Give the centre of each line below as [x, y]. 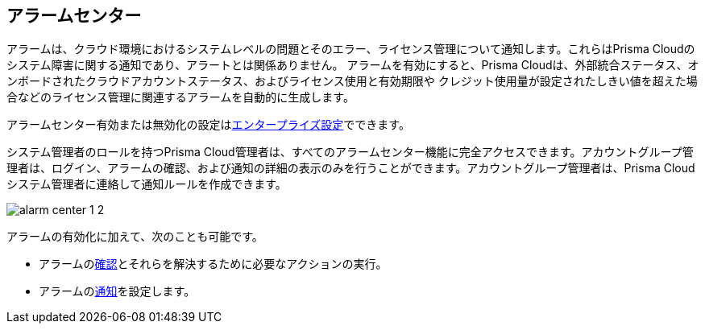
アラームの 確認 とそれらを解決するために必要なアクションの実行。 [213, 264]
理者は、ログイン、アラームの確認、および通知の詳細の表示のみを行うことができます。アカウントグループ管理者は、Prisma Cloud [351, 168]
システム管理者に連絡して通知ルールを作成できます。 [147, 184]
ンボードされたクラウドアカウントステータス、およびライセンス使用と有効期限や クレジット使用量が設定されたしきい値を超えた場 [352, 81]
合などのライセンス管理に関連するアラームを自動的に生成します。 [180, 97]
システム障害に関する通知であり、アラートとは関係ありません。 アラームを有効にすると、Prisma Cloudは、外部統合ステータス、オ [353, 65]
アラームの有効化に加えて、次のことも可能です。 [135, 237]
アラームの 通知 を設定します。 [117, 291]
